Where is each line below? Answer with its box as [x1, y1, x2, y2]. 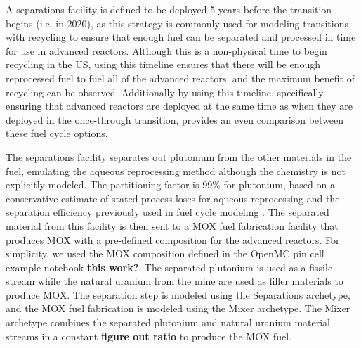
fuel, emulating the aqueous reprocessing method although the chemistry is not [6, 163, 346, 178]
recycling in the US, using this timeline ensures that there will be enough [6, 57, 321, 72]
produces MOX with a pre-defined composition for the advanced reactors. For [6, 232, 340, 247]
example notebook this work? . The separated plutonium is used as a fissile [6, 259, 333, 274]
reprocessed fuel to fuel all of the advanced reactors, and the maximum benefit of [6, 70, 355, 85]
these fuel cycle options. [6, 126, 108, 141]
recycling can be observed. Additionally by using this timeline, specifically [6, 84, 324, 99]
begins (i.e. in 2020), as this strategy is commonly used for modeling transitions [6, 15, 349, 30]
